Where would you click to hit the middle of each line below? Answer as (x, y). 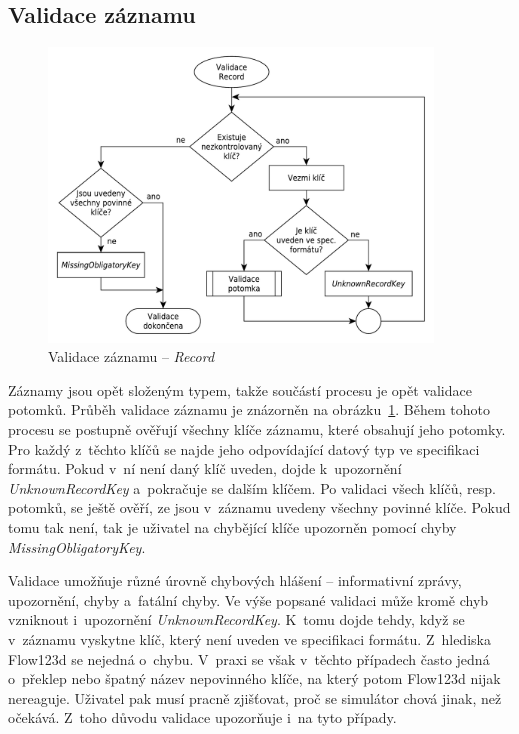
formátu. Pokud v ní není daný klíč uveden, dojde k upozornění (205, 468)
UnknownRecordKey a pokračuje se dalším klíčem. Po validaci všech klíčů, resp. (252, 487)
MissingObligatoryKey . (77, 546)
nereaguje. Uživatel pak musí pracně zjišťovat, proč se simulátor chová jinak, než (255, 697)
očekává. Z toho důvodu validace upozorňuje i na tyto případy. (202, 717)
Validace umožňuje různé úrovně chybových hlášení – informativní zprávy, (235, 580)
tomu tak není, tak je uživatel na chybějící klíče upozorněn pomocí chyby (232, 526)
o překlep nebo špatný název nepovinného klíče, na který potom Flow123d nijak (254, 678)
